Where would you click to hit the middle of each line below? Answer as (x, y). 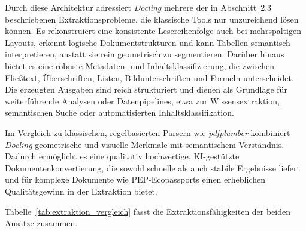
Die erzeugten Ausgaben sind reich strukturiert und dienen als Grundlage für (146, 89)
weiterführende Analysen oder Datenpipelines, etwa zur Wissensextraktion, (142, 101)
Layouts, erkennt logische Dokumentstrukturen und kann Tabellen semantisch (148, 42)
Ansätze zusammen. (41, 223)
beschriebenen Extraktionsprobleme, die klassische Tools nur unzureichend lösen (152, 19)
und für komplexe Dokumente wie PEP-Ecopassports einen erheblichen (135, 179)
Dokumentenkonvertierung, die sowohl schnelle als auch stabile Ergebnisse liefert (152, 167)
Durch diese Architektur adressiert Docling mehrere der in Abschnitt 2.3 (138, 7)
